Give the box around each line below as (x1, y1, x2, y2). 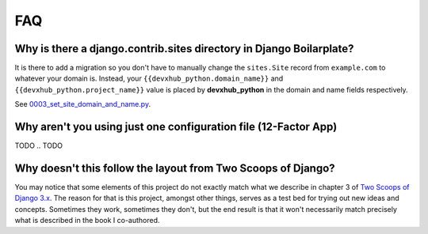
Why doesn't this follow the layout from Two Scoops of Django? (14, 161, 336, 175)
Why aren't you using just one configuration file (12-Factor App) (14, 120, 338, 134)
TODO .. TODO (14, 141, 63, 150)
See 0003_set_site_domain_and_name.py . (14, 100, 151, 109)
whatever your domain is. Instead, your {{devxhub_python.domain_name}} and (14, 74, 284, 83)
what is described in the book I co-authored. (14, 216, 160, 225)
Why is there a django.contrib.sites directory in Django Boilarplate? (14, 42, 354, 55)
